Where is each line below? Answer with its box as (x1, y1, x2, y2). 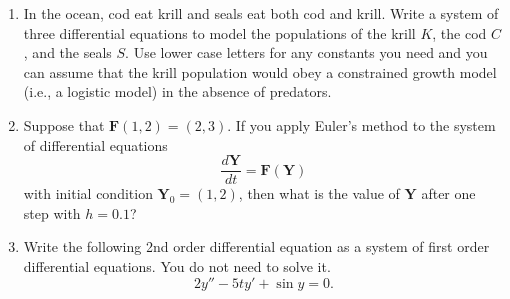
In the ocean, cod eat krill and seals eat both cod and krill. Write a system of (23, 3, 499, 23)
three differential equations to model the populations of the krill (23, 22, 416, 43)
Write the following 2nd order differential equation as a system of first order (23, 236, 490, 257)
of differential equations (23, 134, 168, 155)
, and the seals (23, 42, 112, 63)
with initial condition (23, 183, 153, 204)
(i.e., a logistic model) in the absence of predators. (23, 81, 332, 102)
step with (23, 202, 81, 223)
